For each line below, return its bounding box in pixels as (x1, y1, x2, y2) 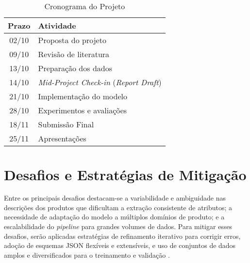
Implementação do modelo (38, 91, 128, 102)
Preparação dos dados (38, 62, 112, 74)
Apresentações (38, 133, 86, 144)
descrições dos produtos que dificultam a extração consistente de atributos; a (4, 202, 233, 212)
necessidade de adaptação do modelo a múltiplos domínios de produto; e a (4, 212, 225, 222)
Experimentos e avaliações (38, 105, 127, 116)
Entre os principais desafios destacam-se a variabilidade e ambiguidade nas (4, 193, 226, 203)
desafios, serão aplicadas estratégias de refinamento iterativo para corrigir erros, (4, 231, 241, 241)
